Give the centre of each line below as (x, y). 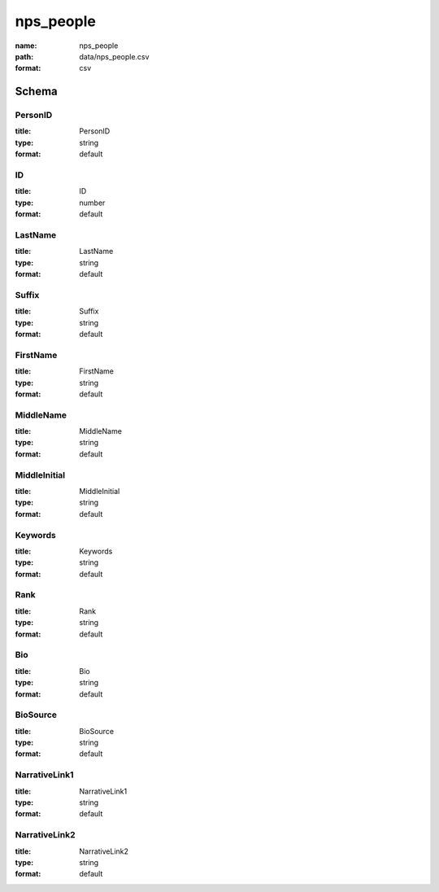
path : (24, 56)
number (92, 203)
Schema (37, 92)
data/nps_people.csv (114, 56)
